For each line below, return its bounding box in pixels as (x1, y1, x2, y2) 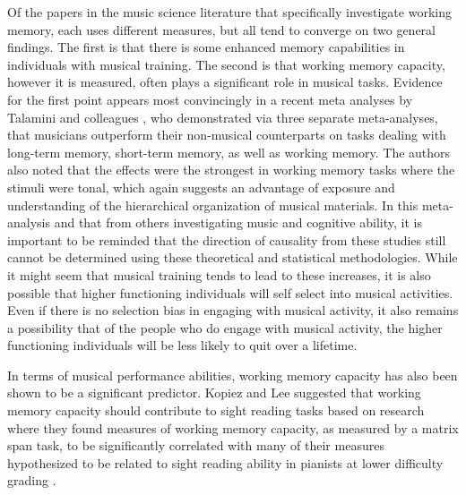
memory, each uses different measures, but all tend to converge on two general (7, 20, 436, 38)
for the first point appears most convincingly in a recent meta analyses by (7, 90, 413, 108)
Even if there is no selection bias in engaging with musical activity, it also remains (7, 301, 459, 320)
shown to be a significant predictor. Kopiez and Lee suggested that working (7, 383, 421, 402)
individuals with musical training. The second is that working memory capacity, (7, 55, 445, 73)
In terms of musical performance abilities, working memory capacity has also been (7, 365, 458, 384)
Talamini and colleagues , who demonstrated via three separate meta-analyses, (7, 107, 438, 126)
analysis (7, 213, 50, 232)
